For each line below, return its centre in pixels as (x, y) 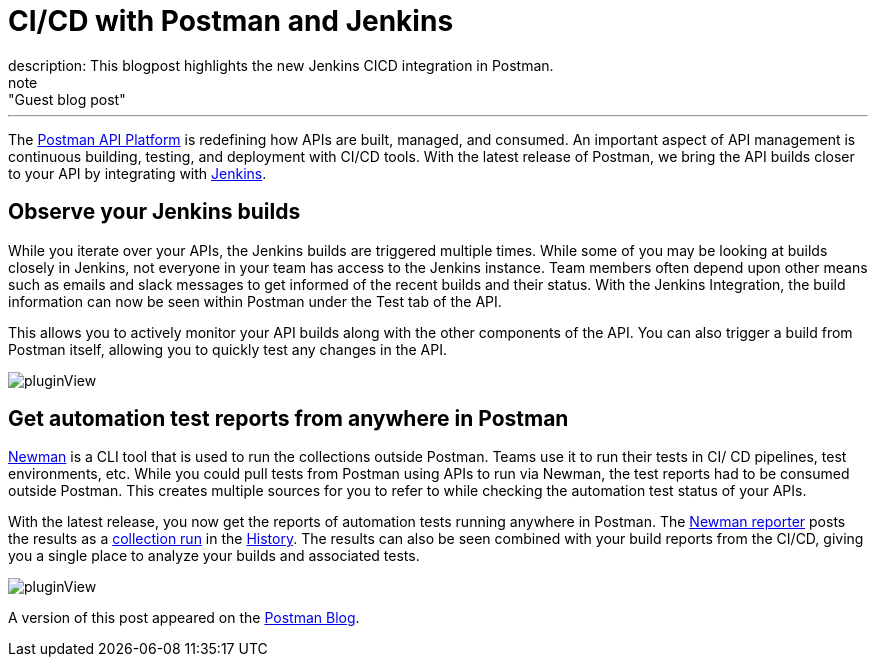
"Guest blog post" (67, 99)
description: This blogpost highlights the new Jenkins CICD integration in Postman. (281, 65)
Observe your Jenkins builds (154, 212)
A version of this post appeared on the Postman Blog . (184, 618)
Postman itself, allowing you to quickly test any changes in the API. (227, 349)
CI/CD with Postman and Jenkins (231, 21)
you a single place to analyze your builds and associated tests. (214, 556)
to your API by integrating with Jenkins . (137, 173)
